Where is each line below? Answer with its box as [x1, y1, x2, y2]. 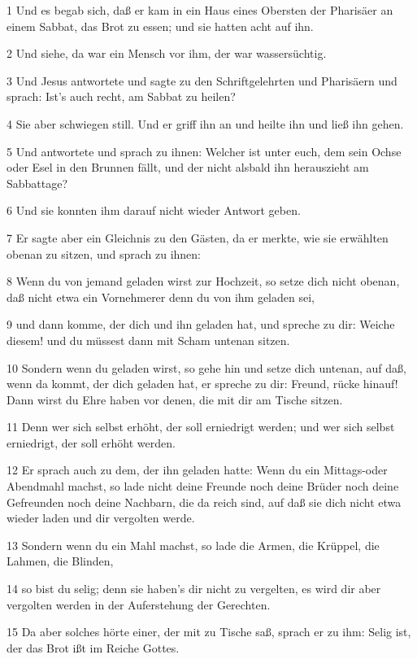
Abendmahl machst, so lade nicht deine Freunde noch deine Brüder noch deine [7, 478, 399, 495]
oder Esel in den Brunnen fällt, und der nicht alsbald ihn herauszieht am [7, 159, 369, 176]
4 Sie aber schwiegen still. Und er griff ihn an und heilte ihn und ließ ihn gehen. [7, 115, 404, 132]
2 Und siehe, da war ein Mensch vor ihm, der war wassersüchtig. [7, 45, 327, 62]
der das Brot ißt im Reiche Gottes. [7, 639, 180, 656]
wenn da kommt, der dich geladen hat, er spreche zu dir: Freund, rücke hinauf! [7, 375, 398, 392]
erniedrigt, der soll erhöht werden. [7, 434, 176, 451]
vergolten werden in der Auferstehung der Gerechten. [7, 596, 271, 613]
